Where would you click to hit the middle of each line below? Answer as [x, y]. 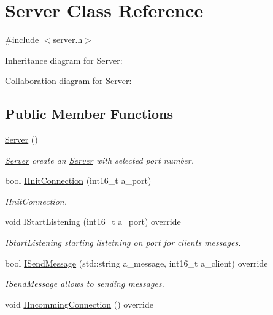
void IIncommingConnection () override [79, 304]
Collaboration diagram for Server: [68, 81]
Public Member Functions [89, 114]
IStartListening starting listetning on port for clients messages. [123, 242]
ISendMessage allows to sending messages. [85, 283]
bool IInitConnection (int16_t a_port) [78, 180]
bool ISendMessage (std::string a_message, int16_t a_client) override [136, 263]
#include [22, 40]
